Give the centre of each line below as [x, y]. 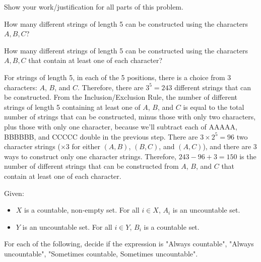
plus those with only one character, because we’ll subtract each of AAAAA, [121, 126]
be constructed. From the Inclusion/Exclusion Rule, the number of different [121, 97]
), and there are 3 [230, 146]
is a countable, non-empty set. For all [82, 210]
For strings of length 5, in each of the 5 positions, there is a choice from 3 [118, 77]
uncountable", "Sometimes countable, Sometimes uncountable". [101, 253]
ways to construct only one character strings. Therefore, [90, 156]
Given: [14, 193]
